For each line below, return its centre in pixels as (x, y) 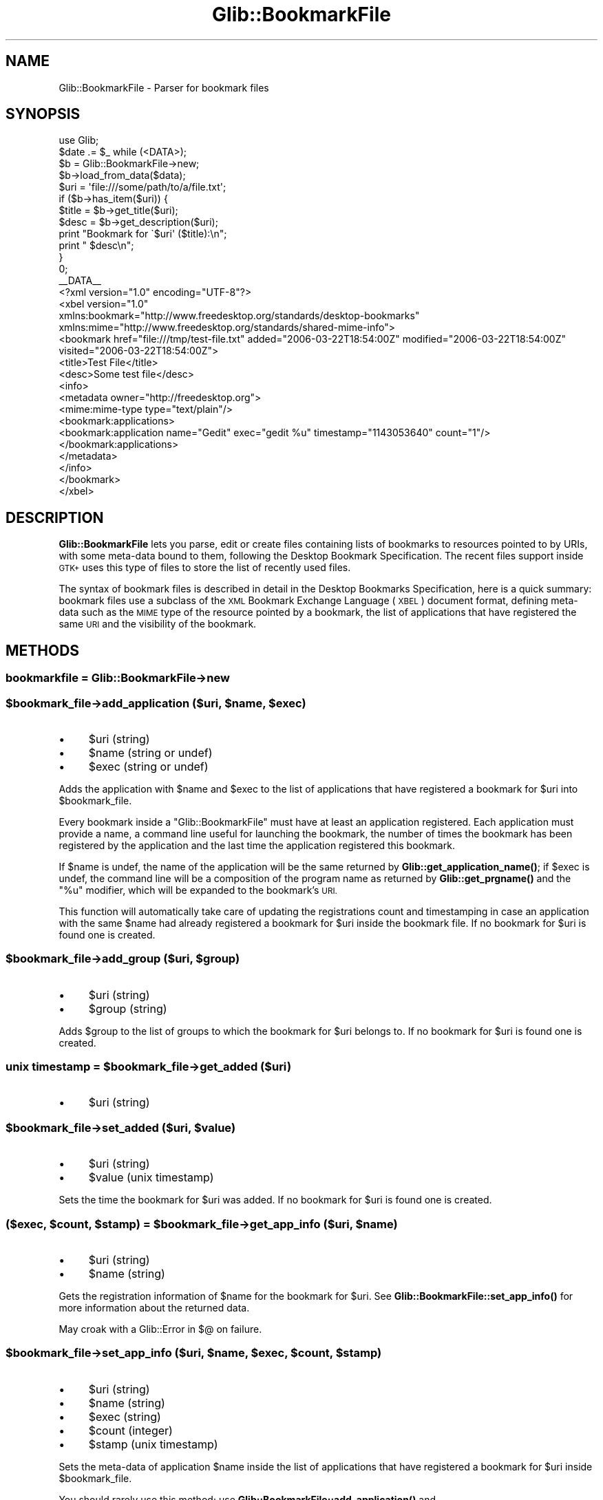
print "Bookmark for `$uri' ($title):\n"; (143, 234)
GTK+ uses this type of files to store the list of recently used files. (205, 568)
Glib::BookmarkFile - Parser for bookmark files (164, 87)
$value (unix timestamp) (151, 1178)
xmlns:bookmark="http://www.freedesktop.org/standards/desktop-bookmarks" (239, 316)
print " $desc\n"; (96, 246)
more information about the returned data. (154, 1307)
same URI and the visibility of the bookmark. (158, 624)
